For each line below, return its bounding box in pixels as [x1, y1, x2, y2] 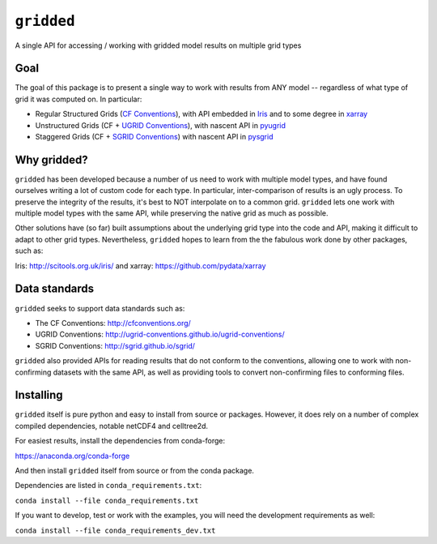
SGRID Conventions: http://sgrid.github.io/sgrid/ [35, 341, 196, 350]
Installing [15, 388, 64, 402]
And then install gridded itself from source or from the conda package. [15, 465, 255, 475]
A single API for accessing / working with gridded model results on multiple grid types [15, 41, 302, 50]
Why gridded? [15, 152, 88, 166]
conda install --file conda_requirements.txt [15, 495, 199, 505]
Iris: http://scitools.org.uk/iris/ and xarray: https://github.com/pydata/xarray [15, 260, 266, 271]
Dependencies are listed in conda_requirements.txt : [15, 481, 202, 490]
